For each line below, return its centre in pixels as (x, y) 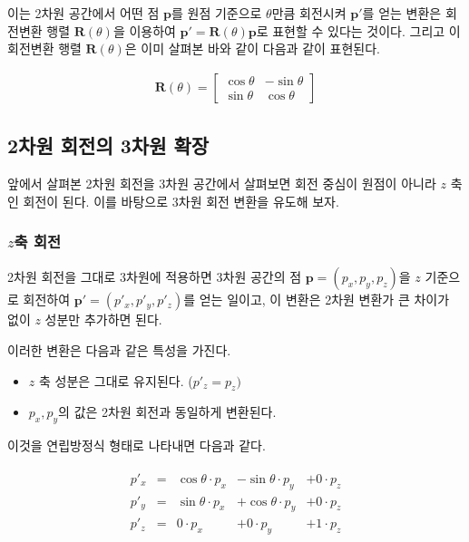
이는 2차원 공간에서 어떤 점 (83, 13)
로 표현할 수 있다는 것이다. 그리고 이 (358, 30)
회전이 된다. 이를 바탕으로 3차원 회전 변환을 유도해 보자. (181, 201)
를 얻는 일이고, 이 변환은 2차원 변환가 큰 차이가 (317, 300)
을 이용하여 (144, 30)
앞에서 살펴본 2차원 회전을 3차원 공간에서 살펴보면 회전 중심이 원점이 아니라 (222, 184)
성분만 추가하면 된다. (103, 319)
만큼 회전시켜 (309, 13)
